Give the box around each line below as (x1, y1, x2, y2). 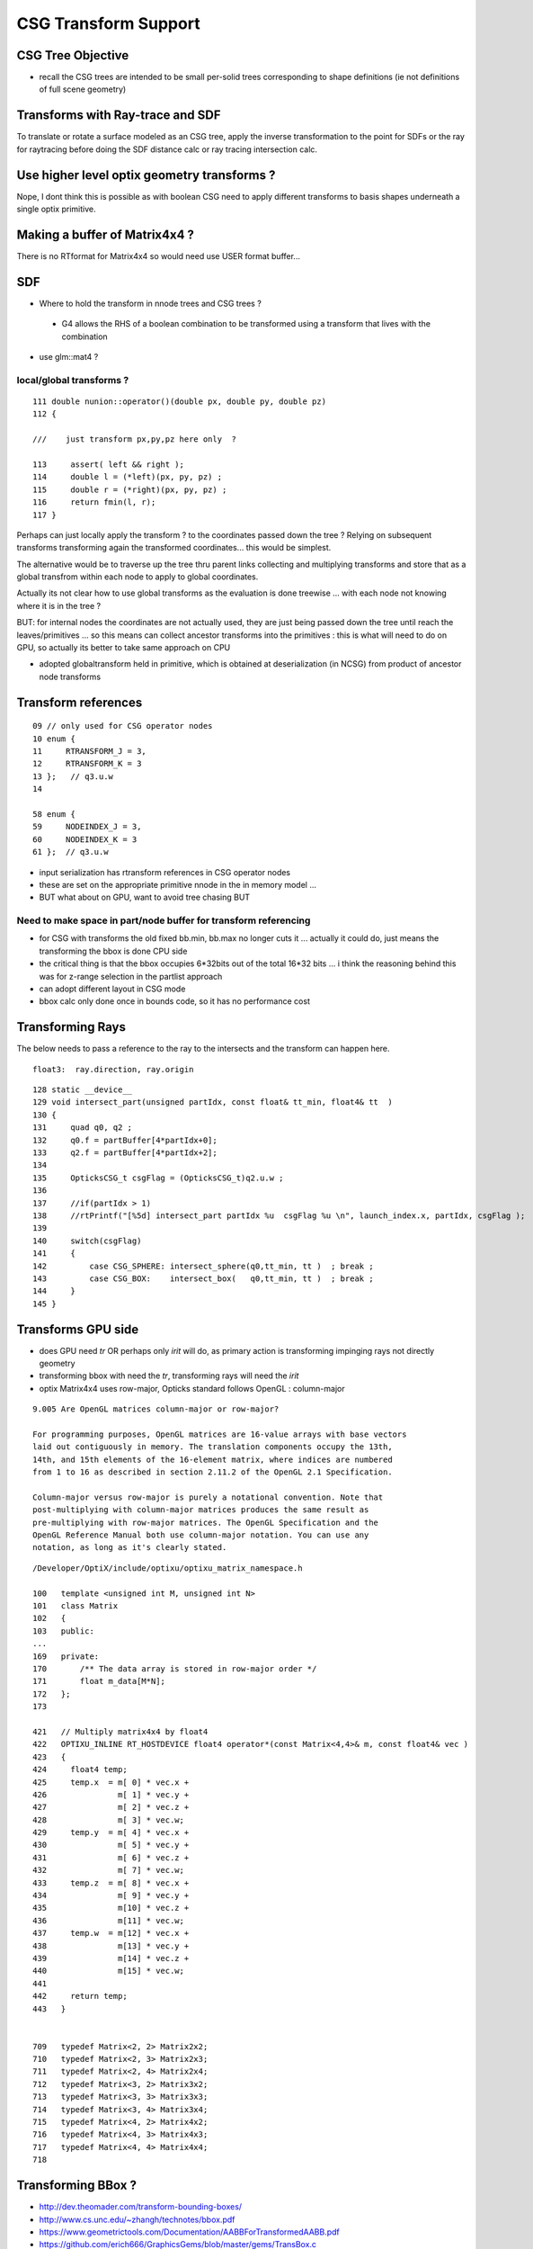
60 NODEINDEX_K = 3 (32, 834, 138, 845)
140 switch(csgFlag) (32, 1235, 142, 1246)
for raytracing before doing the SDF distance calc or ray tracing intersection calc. (16, 144, 318, 155)
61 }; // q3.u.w (32, 847, 109, 857)
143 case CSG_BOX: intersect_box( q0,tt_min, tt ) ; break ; (32, 1273, 374, 1284)
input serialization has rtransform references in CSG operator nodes (39, 866, 291, 877)
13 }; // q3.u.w (32, 771, 114, 782)
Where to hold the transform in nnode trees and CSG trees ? (39, 298, 262, 309)
